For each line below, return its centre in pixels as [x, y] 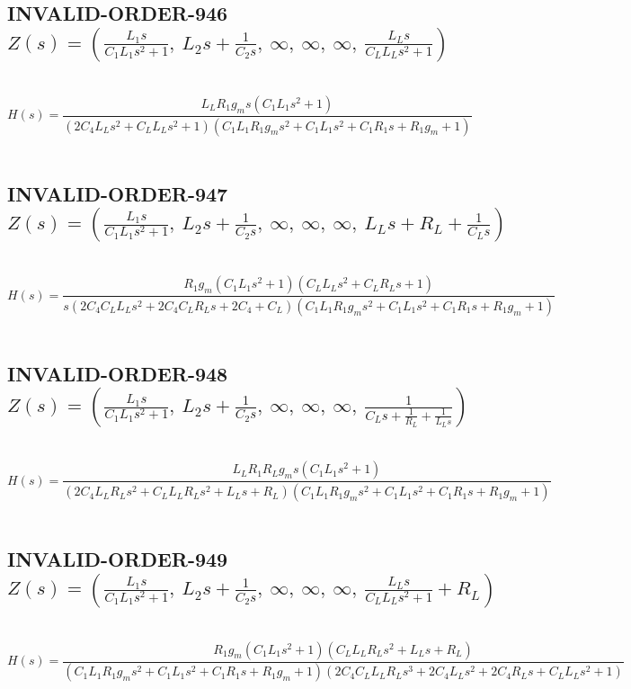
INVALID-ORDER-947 [118, 193]
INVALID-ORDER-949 [118, 559]
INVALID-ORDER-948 [118, 373]
